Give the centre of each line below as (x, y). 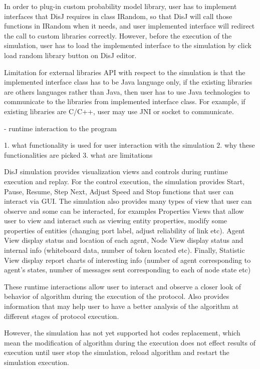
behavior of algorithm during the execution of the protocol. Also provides (117, 296)
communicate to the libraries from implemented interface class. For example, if (125, 101)
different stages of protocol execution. (62, 316)
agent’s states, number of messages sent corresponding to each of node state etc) (127, 270)
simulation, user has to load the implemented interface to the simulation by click (128, 45)
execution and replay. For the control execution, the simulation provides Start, (124, 181)
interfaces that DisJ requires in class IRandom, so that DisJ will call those (118, 16)
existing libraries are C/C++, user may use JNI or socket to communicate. (119, 111)
